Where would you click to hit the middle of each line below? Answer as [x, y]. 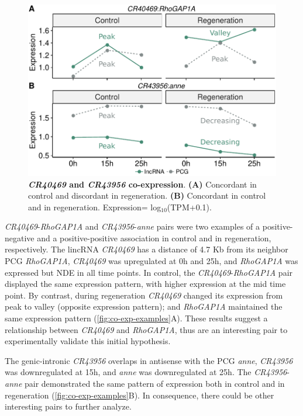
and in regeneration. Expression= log [95, 207]
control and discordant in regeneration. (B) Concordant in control [147, 195]
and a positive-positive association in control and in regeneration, [154, 238]
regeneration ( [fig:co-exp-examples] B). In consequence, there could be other [140, 395]
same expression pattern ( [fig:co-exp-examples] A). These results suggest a [136, 318]
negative [20, 238]
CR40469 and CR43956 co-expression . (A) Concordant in [142, 184]
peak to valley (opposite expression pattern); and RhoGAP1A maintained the [144, 306]
